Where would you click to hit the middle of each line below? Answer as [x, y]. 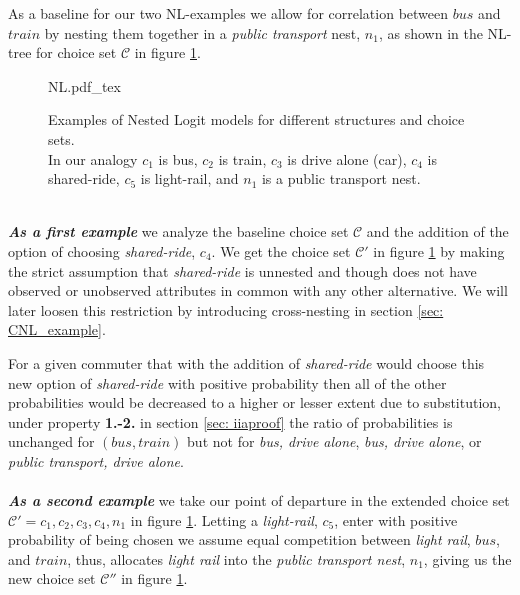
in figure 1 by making [439, 250]
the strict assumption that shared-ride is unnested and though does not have [242, 270]
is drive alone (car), [347, 158]
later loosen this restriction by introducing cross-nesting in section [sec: [226, 309]
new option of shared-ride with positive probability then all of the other [227, 382]
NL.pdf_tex [84, 85]
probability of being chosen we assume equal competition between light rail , [239, 539]
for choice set [76, 52]
